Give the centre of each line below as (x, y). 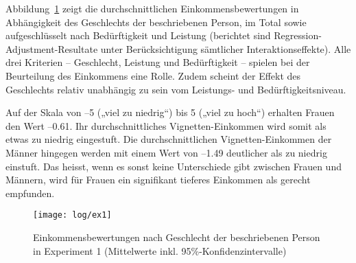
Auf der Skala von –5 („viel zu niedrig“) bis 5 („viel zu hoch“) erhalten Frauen (170, 112)
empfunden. (30, 193)
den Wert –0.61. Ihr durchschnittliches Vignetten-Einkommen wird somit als (166, 125)
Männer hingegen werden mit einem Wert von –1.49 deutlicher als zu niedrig (166, 152)
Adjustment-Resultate (52, 48)
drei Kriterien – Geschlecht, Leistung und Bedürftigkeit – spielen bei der (158, 62)
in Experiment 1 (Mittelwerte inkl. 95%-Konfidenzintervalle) (160, 250)
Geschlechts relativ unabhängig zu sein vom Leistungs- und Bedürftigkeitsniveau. (176, 89)
